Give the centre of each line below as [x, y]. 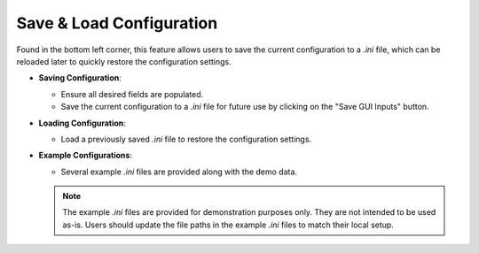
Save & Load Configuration [117, 23]
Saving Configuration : [80, 78]
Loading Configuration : [82, 123]
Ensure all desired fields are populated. [132, 94]
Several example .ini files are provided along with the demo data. [179, 172]
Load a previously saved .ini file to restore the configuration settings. [186, 139]
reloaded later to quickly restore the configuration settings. [124, 61]
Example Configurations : [86, 156]
